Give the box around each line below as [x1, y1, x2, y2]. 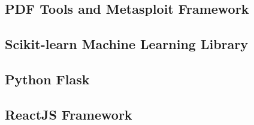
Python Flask [5, 69, 90, 88]
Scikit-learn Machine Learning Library [5, 35, 249, 53]
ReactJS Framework [5, 105, 132, 123]
